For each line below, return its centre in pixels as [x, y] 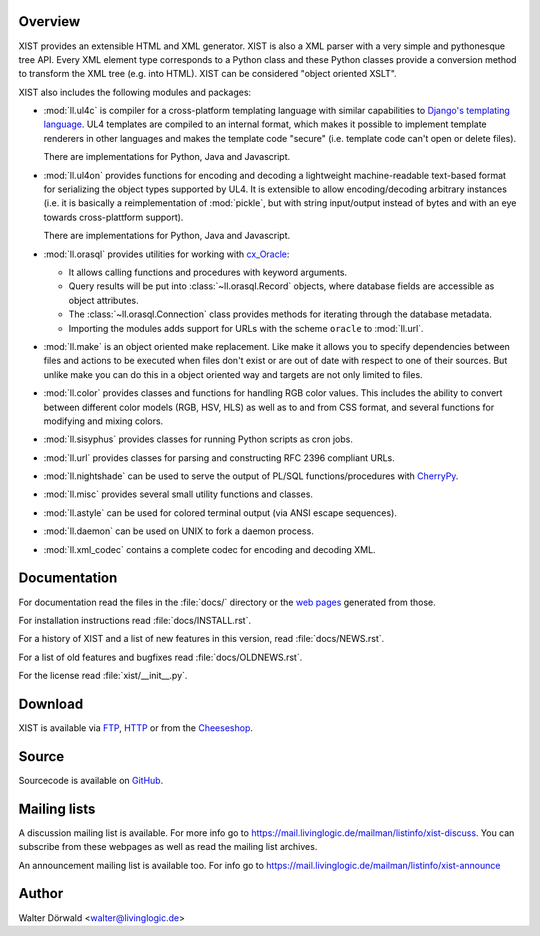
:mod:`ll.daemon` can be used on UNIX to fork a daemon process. [178, 531]
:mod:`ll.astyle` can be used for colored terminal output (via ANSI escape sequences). [220, 512]
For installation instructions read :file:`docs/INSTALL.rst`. [135, 620]
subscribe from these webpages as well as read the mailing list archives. [168, 847]
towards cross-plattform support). [113, 217]
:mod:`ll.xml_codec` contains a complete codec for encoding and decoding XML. [209, 549]
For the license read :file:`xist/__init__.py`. [103, 676]
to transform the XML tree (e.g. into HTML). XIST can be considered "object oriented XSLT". [207, 74]
